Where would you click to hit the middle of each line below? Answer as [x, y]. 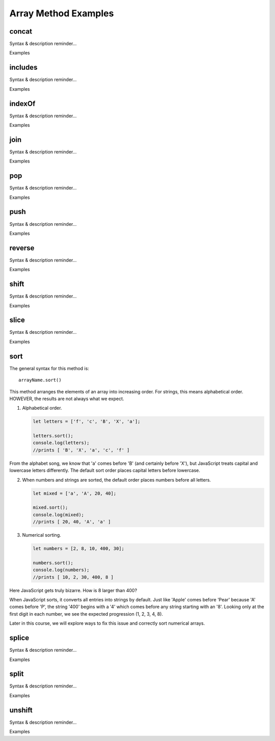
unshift [21, 710]
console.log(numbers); [61, 570]
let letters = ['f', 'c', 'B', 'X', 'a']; [87, 421]
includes [23, 68]
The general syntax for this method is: [49, 368]
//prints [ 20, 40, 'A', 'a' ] [72, 522]
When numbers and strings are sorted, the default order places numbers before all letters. [117, 480]
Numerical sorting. [42, 535]
